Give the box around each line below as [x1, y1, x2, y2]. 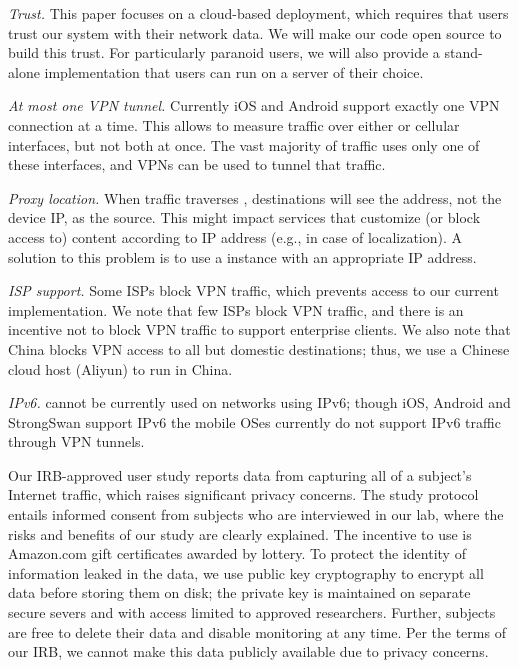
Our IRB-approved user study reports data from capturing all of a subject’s [8, 464, 472, 485]
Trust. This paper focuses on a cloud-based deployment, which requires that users [8, 3, 509, 23]
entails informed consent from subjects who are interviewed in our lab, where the [8, 504, 504, 525]
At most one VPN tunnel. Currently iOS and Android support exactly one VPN [8, 95, 500, 116]
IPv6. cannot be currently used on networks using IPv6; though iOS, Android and [8, 392, 511, 413]
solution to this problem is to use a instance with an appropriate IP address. [8, 246, 477, 267]
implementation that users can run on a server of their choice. [44, 61, 424, 82]
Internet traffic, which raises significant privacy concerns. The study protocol [8, 484, 479, 505]
